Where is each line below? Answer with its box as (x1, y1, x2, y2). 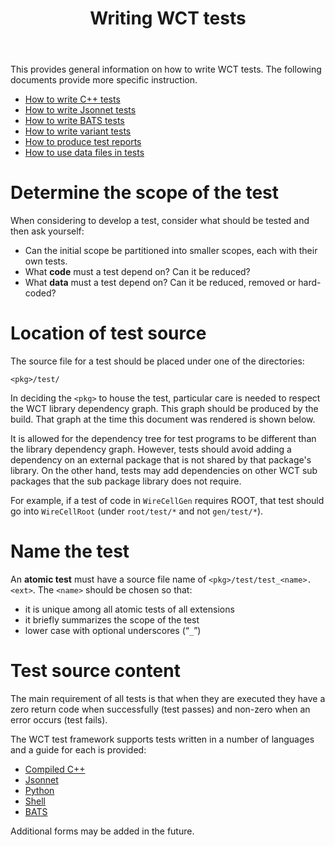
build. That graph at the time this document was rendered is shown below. (10, 413, 316, 426)
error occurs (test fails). (10, 713, 108, 726)
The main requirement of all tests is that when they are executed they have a (10, 692, 326, 704)
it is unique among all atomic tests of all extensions (24, 603, 235, 615)
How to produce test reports (24, 136, 142, 148)
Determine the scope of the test (10, 182, 280, 204)
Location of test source (10, 322, 207, 345)
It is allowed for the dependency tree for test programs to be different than (10, 433, 317, 445)
